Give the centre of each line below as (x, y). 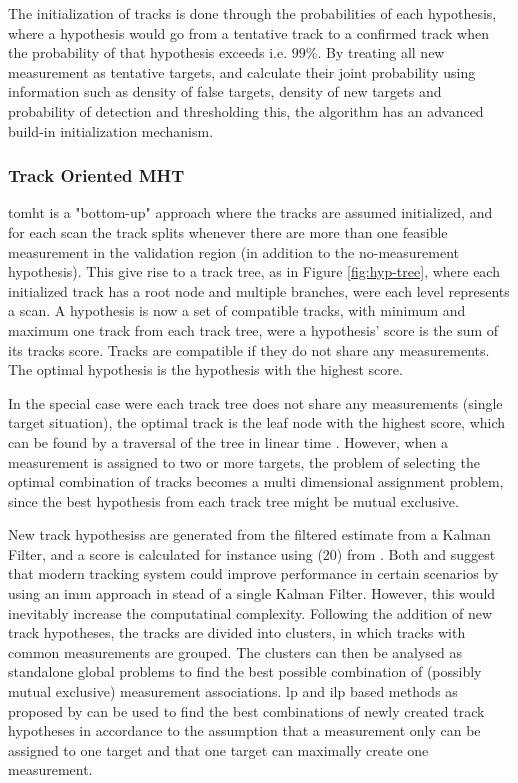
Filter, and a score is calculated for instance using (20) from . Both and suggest (252, 553)
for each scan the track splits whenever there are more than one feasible (228, 231)
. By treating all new (381, 52)
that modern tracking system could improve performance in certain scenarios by (253, 573)
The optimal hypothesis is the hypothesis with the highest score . (205, 369)
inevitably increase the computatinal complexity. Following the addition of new (250, 612)
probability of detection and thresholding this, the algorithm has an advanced (246, 110)
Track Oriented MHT (96, 175)
